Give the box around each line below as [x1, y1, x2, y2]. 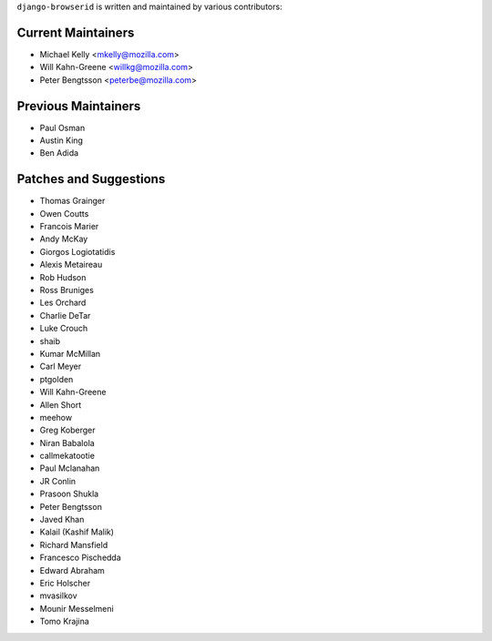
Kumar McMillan [39, 348, 101, 359]
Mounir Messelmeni [39, 603, 114, 614]
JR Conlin [39, 475, 77, 486]
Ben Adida [39, 148, 79, 158]
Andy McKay [39, 233, 88, 245]
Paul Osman [39, 122, 86, 133]
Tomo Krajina [39, 616, 90, 627]
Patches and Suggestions [16, 171, 166, 187]
